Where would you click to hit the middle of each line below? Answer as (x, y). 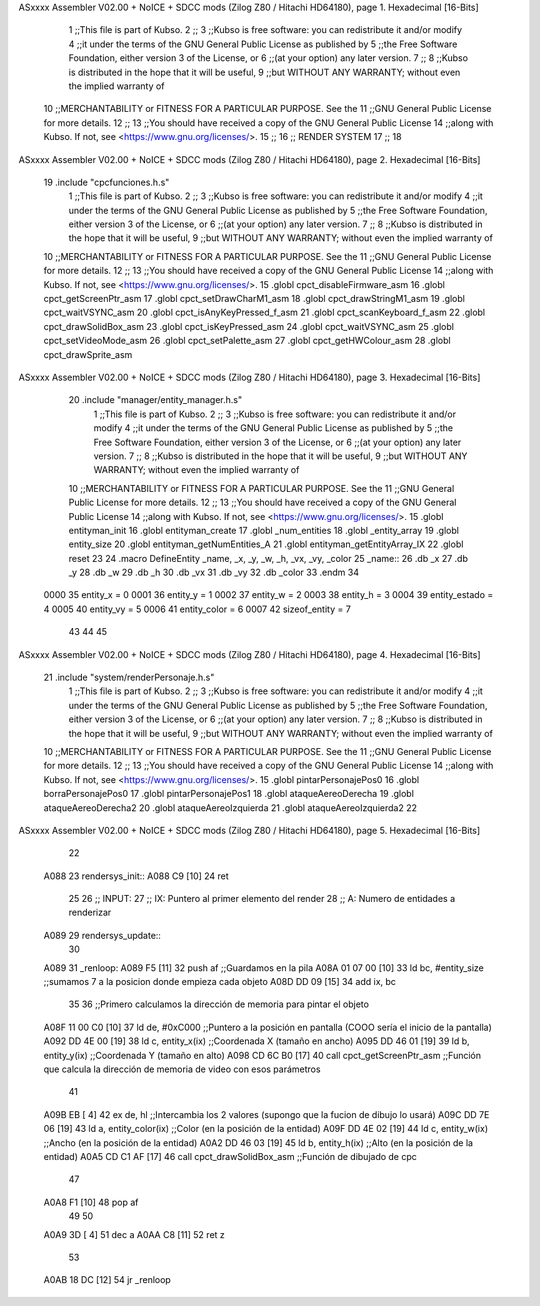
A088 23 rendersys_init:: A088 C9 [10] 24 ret (136, 876)
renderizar (90, 912)
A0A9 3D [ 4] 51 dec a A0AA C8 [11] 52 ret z (134, 1234)
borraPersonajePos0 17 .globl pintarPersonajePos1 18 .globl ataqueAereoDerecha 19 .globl (229, 794)
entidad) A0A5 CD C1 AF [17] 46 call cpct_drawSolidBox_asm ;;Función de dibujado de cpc (230, 1156)
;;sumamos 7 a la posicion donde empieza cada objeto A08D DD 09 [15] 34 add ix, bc (220, 982)
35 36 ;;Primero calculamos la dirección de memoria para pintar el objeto (219, 1004)
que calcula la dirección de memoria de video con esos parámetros (182, 1069)
